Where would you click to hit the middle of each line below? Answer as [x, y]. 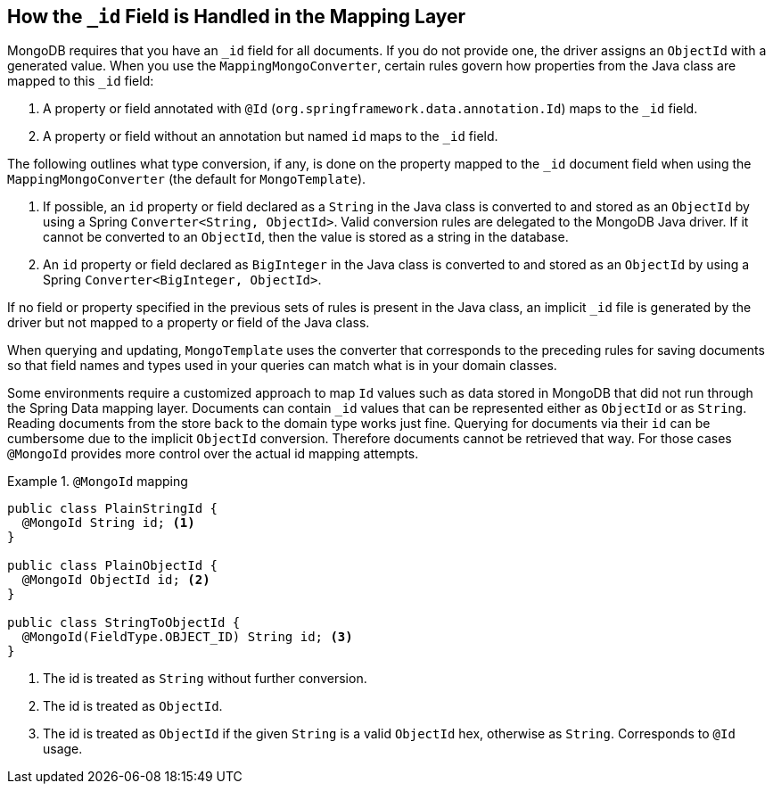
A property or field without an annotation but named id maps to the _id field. [271, 136]
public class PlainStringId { [113, 509]
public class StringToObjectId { [124, 623]
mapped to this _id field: [81, 81]
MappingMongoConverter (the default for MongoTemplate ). [187, 179]
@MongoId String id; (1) [108, 523]
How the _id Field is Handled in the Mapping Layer [237, 16]
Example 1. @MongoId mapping [98, 482]
